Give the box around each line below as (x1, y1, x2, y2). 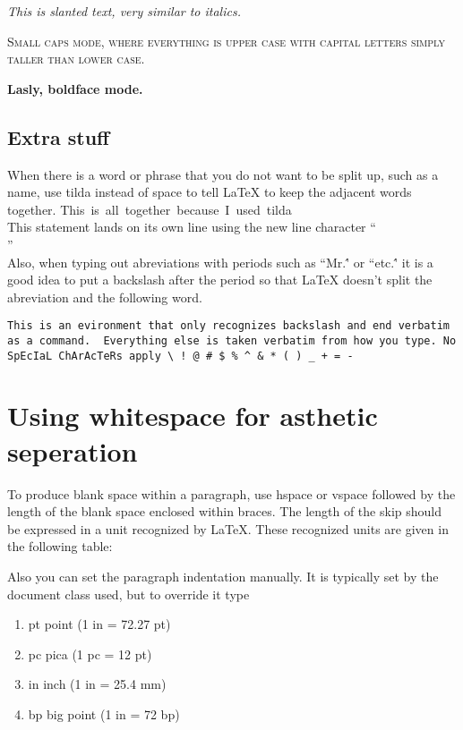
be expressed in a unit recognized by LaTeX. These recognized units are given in (7, 519, 449, 538)
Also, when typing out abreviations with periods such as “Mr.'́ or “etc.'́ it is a (7, 252, 433, 271)
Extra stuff (7, 123, 110, 150)
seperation (7, 432, 138, 469)
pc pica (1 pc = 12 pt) (28, 644, 152, 663)
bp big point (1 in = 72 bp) (28, 704, 180, 723)
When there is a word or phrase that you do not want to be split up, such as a (7, 165, 439, 183)
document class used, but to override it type (7, 584, 250, 603)
